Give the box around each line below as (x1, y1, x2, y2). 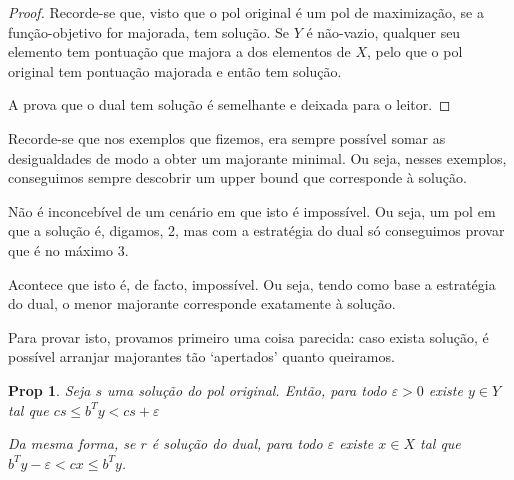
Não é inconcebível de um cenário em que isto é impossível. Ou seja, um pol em (8, 200, 496, 221)
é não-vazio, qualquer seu (306, 21, 461, 42)
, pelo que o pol (367, 41, 463, 62)
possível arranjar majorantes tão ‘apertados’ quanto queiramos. (8, 346, 395, 367)
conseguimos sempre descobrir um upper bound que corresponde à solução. (8, 167, 467, 188)
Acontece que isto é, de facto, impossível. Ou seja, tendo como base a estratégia (8, 273, 496, 294)
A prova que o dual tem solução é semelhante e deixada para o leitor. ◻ (8, 94, 451, 115)
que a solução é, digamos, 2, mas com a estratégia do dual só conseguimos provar (8, 220, 505, 241)
